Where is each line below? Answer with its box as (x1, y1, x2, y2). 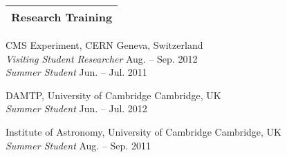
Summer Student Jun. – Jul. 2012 (6, 101, 147, 116)
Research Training (11, 9, 113, 25)
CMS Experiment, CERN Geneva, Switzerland (6, 38, 203, 52)
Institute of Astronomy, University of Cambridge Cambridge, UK (6, 124, 282, 138)
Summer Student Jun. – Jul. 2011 (6, 65, 147, 79)
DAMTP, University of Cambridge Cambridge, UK (6, 87, 221, 102)
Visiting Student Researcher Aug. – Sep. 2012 (6, 51, 198, 65)
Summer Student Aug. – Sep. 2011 (6, 138, 151, 152)
